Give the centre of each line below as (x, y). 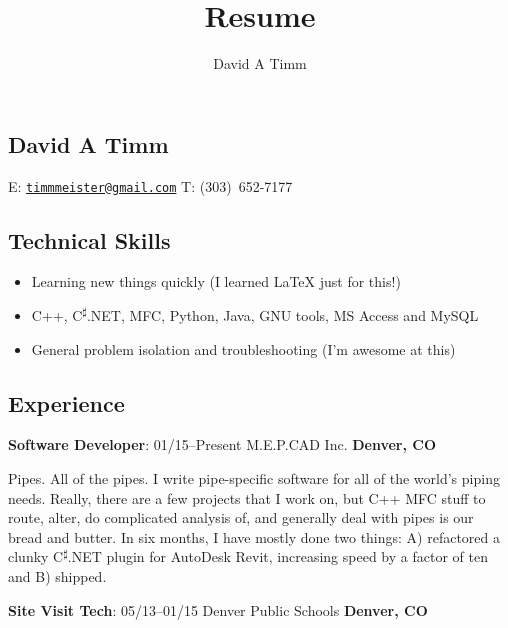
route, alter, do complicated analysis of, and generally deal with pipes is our (241, 517)
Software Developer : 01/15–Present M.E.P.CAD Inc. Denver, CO (222, 444)
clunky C (36, 556)
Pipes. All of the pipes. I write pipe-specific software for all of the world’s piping (254, 477)
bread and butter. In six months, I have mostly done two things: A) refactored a (254, 536)
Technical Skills (89, 239)
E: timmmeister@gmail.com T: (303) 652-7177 (150, 185)
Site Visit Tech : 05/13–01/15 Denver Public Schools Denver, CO (218, 609)
